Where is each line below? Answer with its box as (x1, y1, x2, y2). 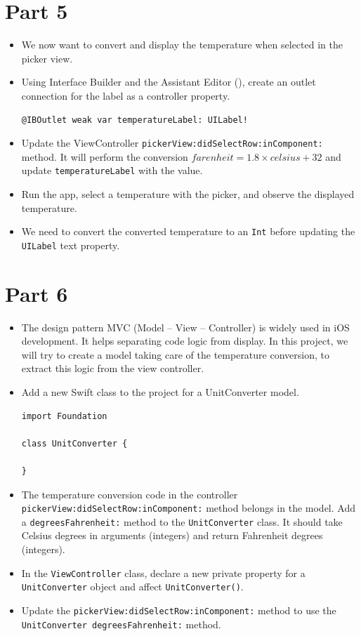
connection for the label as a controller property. (21, 88, 230, 102)
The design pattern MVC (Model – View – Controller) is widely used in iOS (21, 319, 350, 334)
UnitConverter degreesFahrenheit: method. (21, 616, 221, 631)
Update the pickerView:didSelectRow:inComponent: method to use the (21, 602, 336, 617)
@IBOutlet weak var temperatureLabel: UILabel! (21, 114, 248, 125)
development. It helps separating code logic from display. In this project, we (21, 333, 348, 348)
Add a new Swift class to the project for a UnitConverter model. (21, 385, 299, 399)
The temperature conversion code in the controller (21, 486, 238, 501)
